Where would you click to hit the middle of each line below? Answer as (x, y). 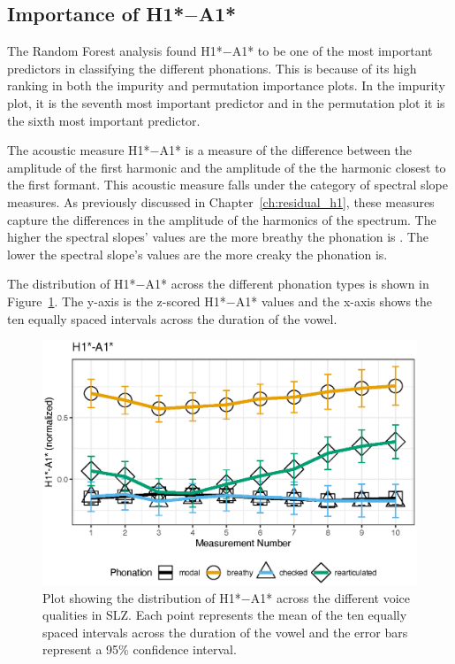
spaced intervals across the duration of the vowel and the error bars (225, 632)
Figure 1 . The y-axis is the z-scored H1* (117, 301)
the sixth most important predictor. (104, 120)
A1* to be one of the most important (332, 51)
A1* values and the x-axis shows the (334, 301)
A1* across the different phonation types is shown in (287, 284)
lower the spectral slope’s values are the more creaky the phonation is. (197, 254)
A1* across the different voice (330, 597)
